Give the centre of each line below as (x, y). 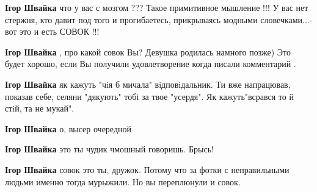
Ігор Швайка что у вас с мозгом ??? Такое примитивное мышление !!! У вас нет (157, 7)
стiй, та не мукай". (40, 108)
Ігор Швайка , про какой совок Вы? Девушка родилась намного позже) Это (148, 52)
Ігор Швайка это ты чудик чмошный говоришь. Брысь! (109, 149)
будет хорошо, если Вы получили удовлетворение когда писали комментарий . (151, 64)
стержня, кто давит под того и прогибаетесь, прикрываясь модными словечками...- (159, 19)
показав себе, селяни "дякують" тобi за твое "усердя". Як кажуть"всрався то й (149, 96)
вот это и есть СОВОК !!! (52, 31)
